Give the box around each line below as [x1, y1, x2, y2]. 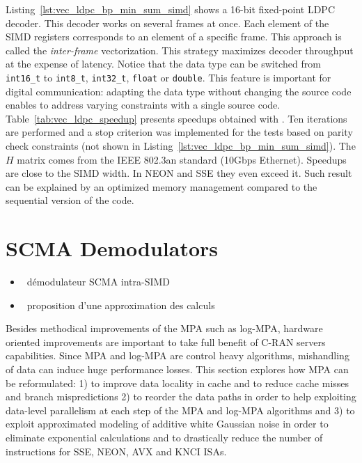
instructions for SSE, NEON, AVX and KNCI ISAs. [6, 444, 227, 458]
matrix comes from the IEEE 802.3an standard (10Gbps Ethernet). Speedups [17, 152, 347, 166]
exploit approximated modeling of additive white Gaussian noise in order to [6, 416, 329, 431]
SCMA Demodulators [6, 234, 219, 262]
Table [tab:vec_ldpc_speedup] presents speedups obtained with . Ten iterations [6, 111, 347, 125]
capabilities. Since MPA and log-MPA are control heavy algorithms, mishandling [6, 348, 349, 363]
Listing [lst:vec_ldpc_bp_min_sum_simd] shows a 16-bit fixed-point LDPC [6, 2, 336, 16]
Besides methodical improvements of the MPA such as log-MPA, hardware [6, 321, 323, 336]
